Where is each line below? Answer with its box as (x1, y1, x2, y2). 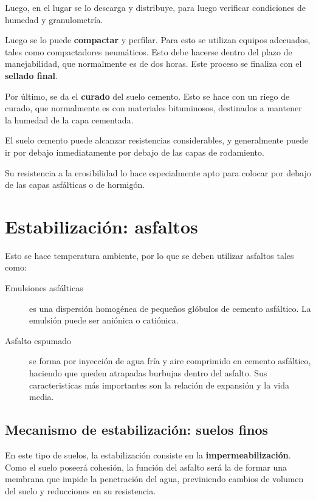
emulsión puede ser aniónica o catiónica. (29, 314, 179, 327)
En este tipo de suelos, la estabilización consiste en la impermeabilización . (5, 448, 291, 461)
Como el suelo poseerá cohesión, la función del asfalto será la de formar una (5, 460, 287, 473)
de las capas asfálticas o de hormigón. (5, 178, 145, 191)
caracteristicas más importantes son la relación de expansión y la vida (29, 378, 289, 391)
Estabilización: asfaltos (5, 213, 198, 238)
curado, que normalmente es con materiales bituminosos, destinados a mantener (5, 102, 302, 114)
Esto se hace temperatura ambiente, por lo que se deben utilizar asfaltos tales (5, 249, 294, 261)
